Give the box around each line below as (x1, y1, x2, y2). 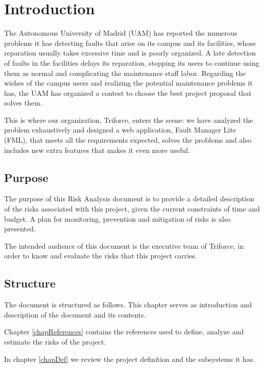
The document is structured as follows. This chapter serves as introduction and (4, 299, 252, 310)
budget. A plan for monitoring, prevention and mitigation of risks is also (4, 213, 231, 224)
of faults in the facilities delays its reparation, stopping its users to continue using (4, 57, 259, 68)
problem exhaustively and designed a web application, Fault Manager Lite (4, 124, 236, 135)
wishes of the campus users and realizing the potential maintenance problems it (4, 77, 253, 88)
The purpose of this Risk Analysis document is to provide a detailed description (4, 193, 254, 204)
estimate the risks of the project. (4, 336, 106, 347)
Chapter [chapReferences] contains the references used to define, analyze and (4, 326, 244, 337)
